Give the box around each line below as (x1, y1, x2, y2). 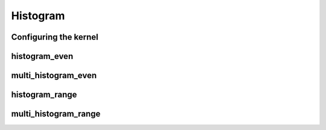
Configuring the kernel (11, 32, 99, 42)
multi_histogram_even (11, 70, 97, 81)
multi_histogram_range (11, 109, 101, 119)
